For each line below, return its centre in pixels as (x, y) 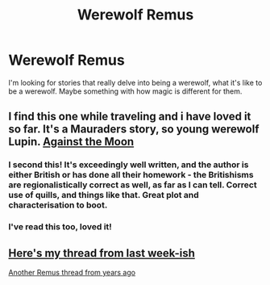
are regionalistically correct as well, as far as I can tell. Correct (133, 185)
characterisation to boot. (58, 205)
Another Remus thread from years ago (72, 272)
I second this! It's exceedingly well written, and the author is (129, 165)
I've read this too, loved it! (60, 227)
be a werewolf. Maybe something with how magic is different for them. (125, 91)
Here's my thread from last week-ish (102, 253)
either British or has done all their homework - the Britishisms (131, 175)
